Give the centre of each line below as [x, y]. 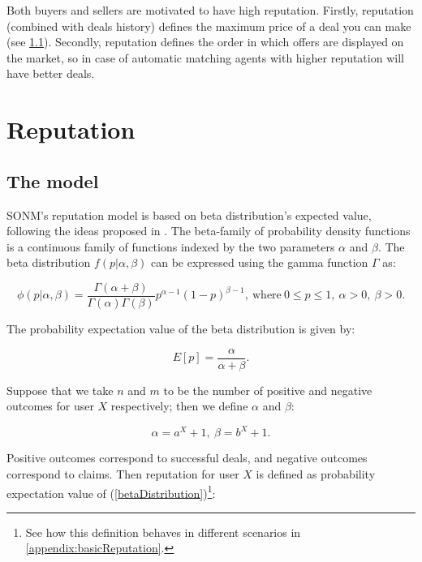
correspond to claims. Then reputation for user [123, 473]
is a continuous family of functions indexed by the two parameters [171, 246]
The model [53, 180]
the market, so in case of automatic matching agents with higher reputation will [205, 57]
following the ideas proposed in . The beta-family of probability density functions [209, 231]
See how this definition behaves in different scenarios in [163, 532]
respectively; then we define [179, 406]
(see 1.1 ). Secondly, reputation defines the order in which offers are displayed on [205, 42]
